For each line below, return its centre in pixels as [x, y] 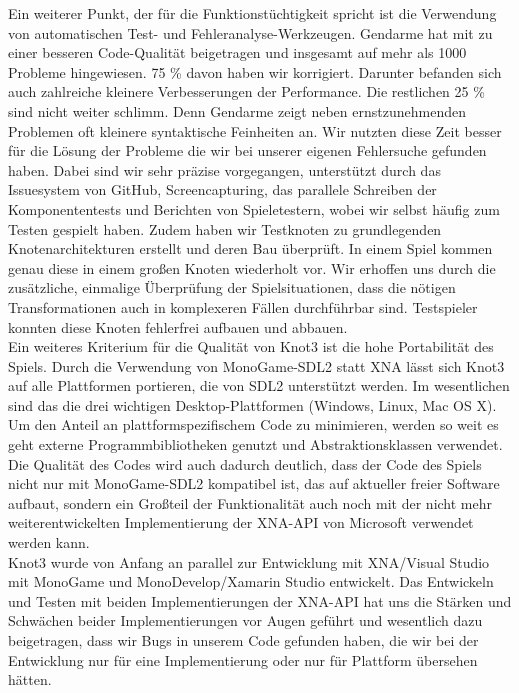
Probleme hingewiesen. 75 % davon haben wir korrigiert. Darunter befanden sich [255, 71]
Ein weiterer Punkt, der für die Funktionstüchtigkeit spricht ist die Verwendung [252, 13]
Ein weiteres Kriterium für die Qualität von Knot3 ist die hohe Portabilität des [251, 346]
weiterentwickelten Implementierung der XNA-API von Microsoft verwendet [241, 522]
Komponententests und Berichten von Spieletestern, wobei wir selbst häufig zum [254, 208]
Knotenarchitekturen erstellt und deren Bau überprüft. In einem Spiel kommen [250, 248]
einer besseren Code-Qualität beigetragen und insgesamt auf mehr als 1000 [237, 52]
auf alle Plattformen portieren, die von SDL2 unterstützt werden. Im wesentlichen [259, 385]
